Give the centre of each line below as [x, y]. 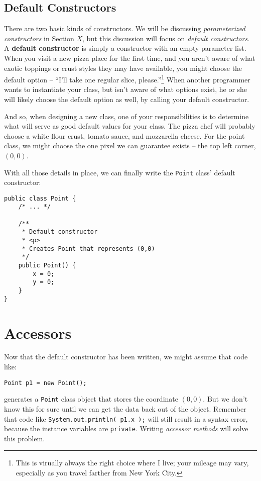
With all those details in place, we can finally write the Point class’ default [120, 172]
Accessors [38, 332]
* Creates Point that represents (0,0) [88, 249]
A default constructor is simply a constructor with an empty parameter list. [125, 48]
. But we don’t [225, 399]
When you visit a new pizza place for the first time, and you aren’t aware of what [130, 58]
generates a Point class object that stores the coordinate [91, 399]
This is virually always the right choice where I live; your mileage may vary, [132, 463]
